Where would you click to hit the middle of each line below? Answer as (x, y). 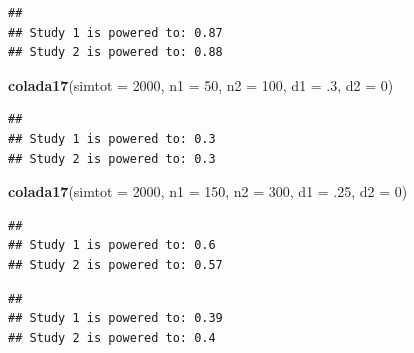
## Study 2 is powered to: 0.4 (112, 337)
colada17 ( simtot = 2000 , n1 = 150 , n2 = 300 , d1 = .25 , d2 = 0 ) (208, 191)
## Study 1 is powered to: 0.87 (115, 32)
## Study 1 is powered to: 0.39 (115, 318)
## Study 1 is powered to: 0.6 (112, 245)
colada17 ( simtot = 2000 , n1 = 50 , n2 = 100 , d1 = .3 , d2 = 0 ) (201, 84)
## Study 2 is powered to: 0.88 (115, 52)
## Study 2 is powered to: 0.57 (115, 264)
